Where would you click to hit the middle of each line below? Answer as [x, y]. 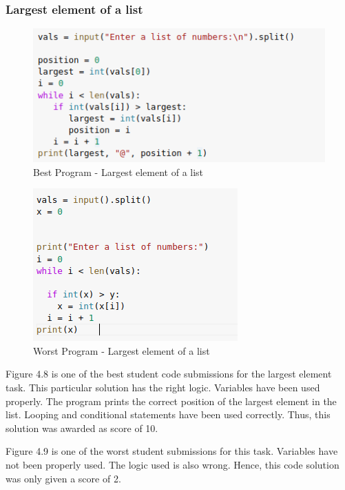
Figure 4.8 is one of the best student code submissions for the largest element [169, 374]
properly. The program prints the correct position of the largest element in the [171, 401]
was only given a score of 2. [63, 478]
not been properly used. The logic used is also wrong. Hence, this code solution [172, 464]
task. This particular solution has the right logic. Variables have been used [163, 387]
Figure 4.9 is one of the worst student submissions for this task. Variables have [172, 451]
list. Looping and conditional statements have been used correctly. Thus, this [168, 414]
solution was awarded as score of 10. [82, 428]
